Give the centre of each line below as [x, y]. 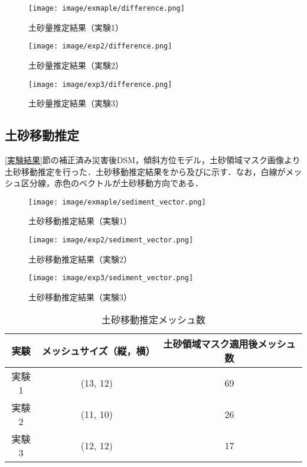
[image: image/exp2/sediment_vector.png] [111, 240]
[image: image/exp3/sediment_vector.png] [111, 278]
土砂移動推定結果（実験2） [80, 259]
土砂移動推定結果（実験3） [80, 296]
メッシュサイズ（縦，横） [99, 351]
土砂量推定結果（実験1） [76, 27]
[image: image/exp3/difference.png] [100, 84]
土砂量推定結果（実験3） [76, 103]
